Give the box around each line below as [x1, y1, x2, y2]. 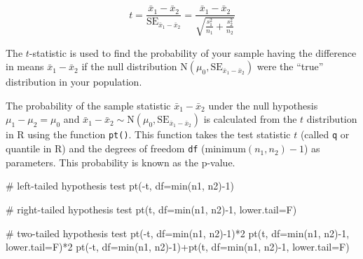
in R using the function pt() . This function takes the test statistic [6, 127, 291, 142]
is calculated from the [203, 112, 297, 126]
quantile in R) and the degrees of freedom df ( [6, 141, 205, 156]
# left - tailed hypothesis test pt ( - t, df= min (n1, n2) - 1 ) [6, 178, 234, 193]
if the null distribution [81, 59, 177, 74]
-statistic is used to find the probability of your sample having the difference [29, 45, 357, 60]
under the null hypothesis [208, 98, 318, 112]
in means [6, 59, 44, 74]
